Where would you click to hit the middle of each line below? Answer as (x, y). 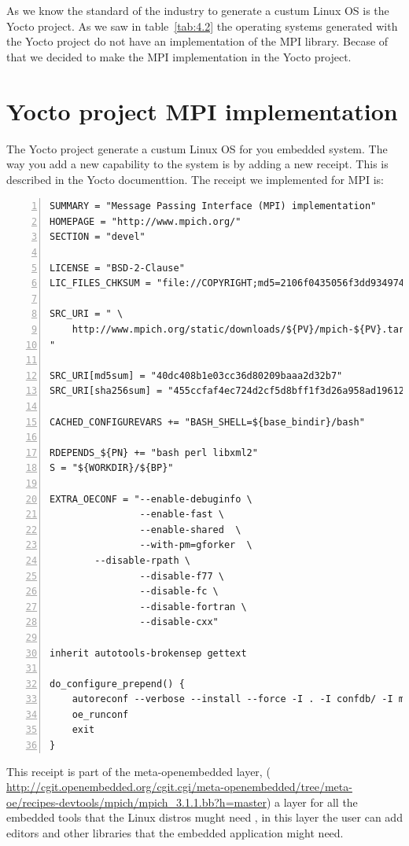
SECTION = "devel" (98, 237)
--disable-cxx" (179, 622)
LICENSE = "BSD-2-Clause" (117, 268)
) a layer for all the (312, 802)
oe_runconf (100, 714)
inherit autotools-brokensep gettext (148, 653)
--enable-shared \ (190, 530)
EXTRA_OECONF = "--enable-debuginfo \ (151, 499)
